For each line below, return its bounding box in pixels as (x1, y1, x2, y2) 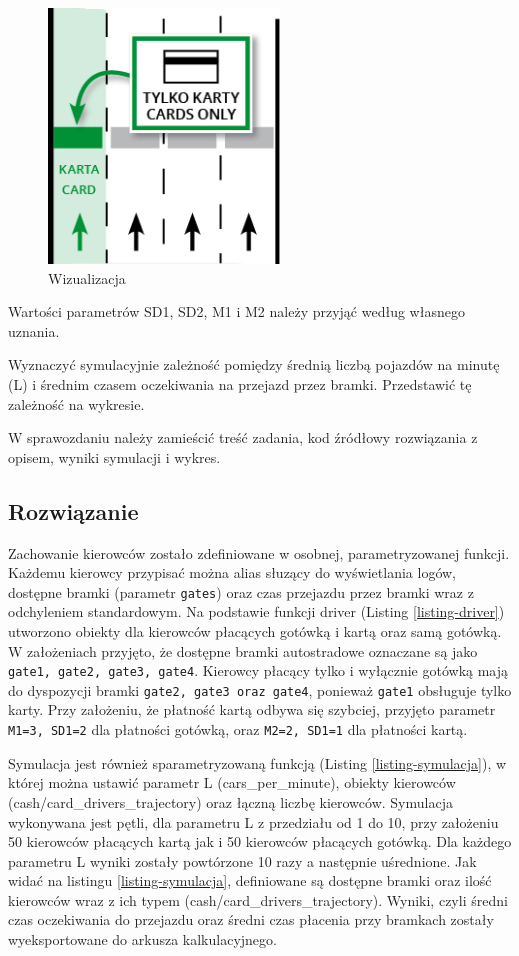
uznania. (8, 320, 60, 341)
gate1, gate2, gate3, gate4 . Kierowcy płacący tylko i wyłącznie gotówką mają (8, 660, 509, 681)
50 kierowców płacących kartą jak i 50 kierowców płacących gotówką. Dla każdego (8, 831, 512, 852)
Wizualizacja (48, 267, 126, 288)
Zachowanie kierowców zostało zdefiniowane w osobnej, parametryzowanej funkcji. (8, 542, 510, 563)
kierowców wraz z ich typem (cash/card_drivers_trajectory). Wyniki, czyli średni (8, 889, 508, 910)
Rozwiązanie (8, 495, 139, 526)
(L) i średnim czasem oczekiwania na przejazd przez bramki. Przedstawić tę (8, 373, 472, 394)
